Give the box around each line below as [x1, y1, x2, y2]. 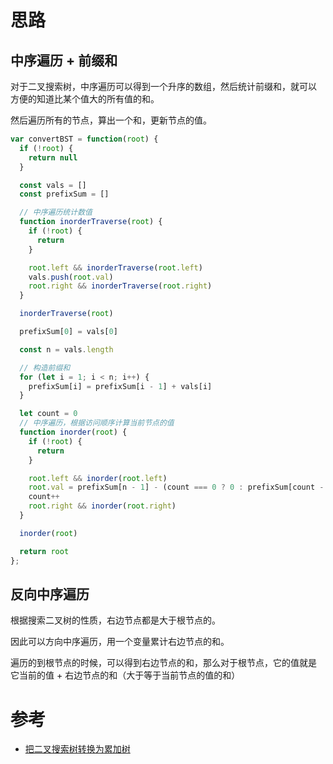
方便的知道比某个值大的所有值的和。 [10, 93, 160, 105]
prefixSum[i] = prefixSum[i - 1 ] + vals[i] [28, 381, 213, 391]
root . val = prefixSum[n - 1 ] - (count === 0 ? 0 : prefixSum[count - [28, 482, 325, 493]
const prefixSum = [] [19, 189, 110, 200]
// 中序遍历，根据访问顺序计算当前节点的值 [19, 418, 175, 428]
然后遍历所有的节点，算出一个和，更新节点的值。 [10, 114, 212, 126]
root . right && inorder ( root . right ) [28, 501, 177, 511]
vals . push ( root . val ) [28, 272, 114, 282]
